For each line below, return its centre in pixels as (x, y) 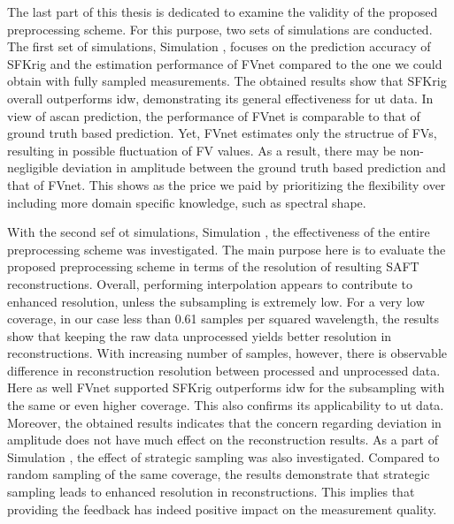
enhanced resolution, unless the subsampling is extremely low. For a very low (216, 301)
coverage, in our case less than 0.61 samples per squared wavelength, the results (223, 319)
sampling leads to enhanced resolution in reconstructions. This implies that (211, 492)
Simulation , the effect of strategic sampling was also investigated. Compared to (223, 456)
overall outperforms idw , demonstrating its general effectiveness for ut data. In (220, 98)
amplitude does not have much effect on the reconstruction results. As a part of (223, 440)
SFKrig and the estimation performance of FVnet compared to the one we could (225, 63)
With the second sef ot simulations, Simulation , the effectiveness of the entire (219, 232)
